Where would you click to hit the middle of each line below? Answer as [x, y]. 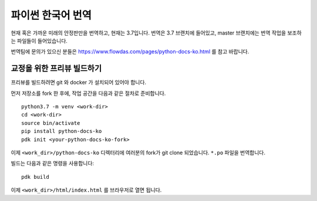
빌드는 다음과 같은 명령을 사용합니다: [52, 163]
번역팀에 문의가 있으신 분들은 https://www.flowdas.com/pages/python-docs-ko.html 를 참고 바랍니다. [130, 52]
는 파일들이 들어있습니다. [39, 40]
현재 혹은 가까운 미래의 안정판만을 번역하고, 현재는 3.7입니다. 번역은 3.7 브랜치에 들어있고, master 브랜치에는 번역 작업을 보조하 [156, 33]
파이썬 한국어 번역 [51, 15]
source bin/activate [51, 123]
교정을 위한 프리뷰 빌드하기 [56, 68]
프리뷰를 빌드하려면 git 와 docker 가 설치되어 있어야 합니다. [79, 83]
